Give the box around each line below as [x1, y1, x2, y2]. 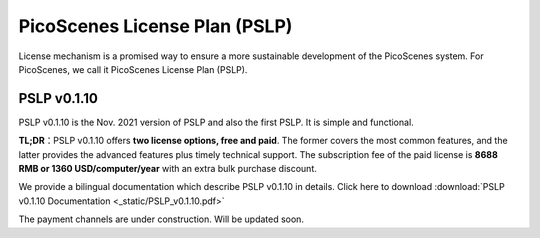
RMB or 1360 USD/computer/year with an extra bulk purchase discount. [18, 163, 317, 175]
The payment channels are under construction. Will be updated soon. [18, 213, 305, 225]
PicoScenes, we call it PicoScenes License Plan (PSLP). [18, 63, 248, 75]
